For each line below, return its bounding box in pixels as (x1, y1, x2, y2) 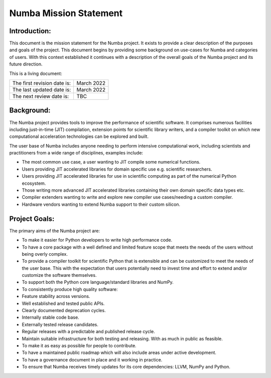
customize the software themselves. (22, 272, 97, 278)
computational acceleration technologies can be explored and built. (9, 133, 149, 139)
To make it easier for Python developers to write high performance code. (22, 237, 173, 243)
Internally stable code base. (22, 315, 80, 321)
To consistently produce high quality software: (22, 286, 118, 292)
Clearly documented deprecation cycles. (22, 308, 106, 314)
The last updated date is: (12, 86, 71, 93)
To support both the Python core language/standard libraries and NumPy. (22, 279, 174, 285)
